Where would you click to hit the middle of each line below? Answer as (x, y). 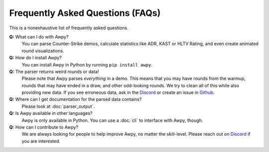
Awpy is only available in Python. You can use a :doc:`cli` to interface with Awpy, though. (112, 120)
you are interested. (41, 141)
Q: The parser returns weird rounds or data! (54, 72)
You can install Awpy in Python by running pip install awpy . (87, 65)
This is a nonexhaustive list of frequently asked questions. (69, 28)
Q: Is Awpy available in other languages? (51, 113)
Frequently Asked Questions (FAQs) (85, 13)
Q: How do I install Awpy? (35, 58)
